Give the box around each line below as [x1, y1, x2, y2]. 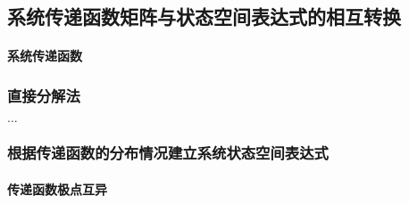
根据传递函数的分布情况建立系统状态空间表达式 [7, 142, 329, 164]
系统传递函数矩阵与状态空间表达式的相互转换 [7, 3, 401, 30]
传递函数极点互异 [7, 179, 107, 198]
